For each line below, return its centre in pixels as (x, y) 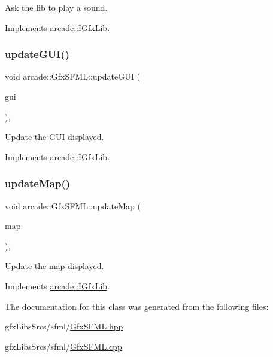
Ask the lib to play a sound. (56, 7)
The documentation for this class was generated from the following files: (137, 306)
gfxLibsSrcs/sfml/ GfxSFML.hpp (64, 326)
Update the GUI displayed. (54, 137)
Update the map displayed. (54, 266)
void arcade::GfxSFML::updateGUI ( (72, 76)
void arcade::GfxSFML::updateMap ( (73, 205)
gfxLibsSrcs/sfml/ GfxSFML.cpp (63, 346)
